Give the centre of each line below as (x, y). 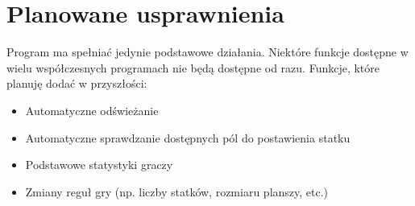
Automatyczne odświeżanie (92, 110)
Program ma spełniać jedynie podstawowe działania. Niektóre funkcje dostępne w (207, 52)
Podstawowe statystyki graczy (99, 165)
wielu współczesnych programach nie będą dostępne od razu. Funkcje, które (193, 67)
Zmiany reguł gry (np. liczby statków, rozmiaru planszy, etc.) (177, 191)
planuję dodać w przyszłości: (77, 83)
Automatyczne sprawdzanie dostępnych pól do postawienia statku (188, 137)
